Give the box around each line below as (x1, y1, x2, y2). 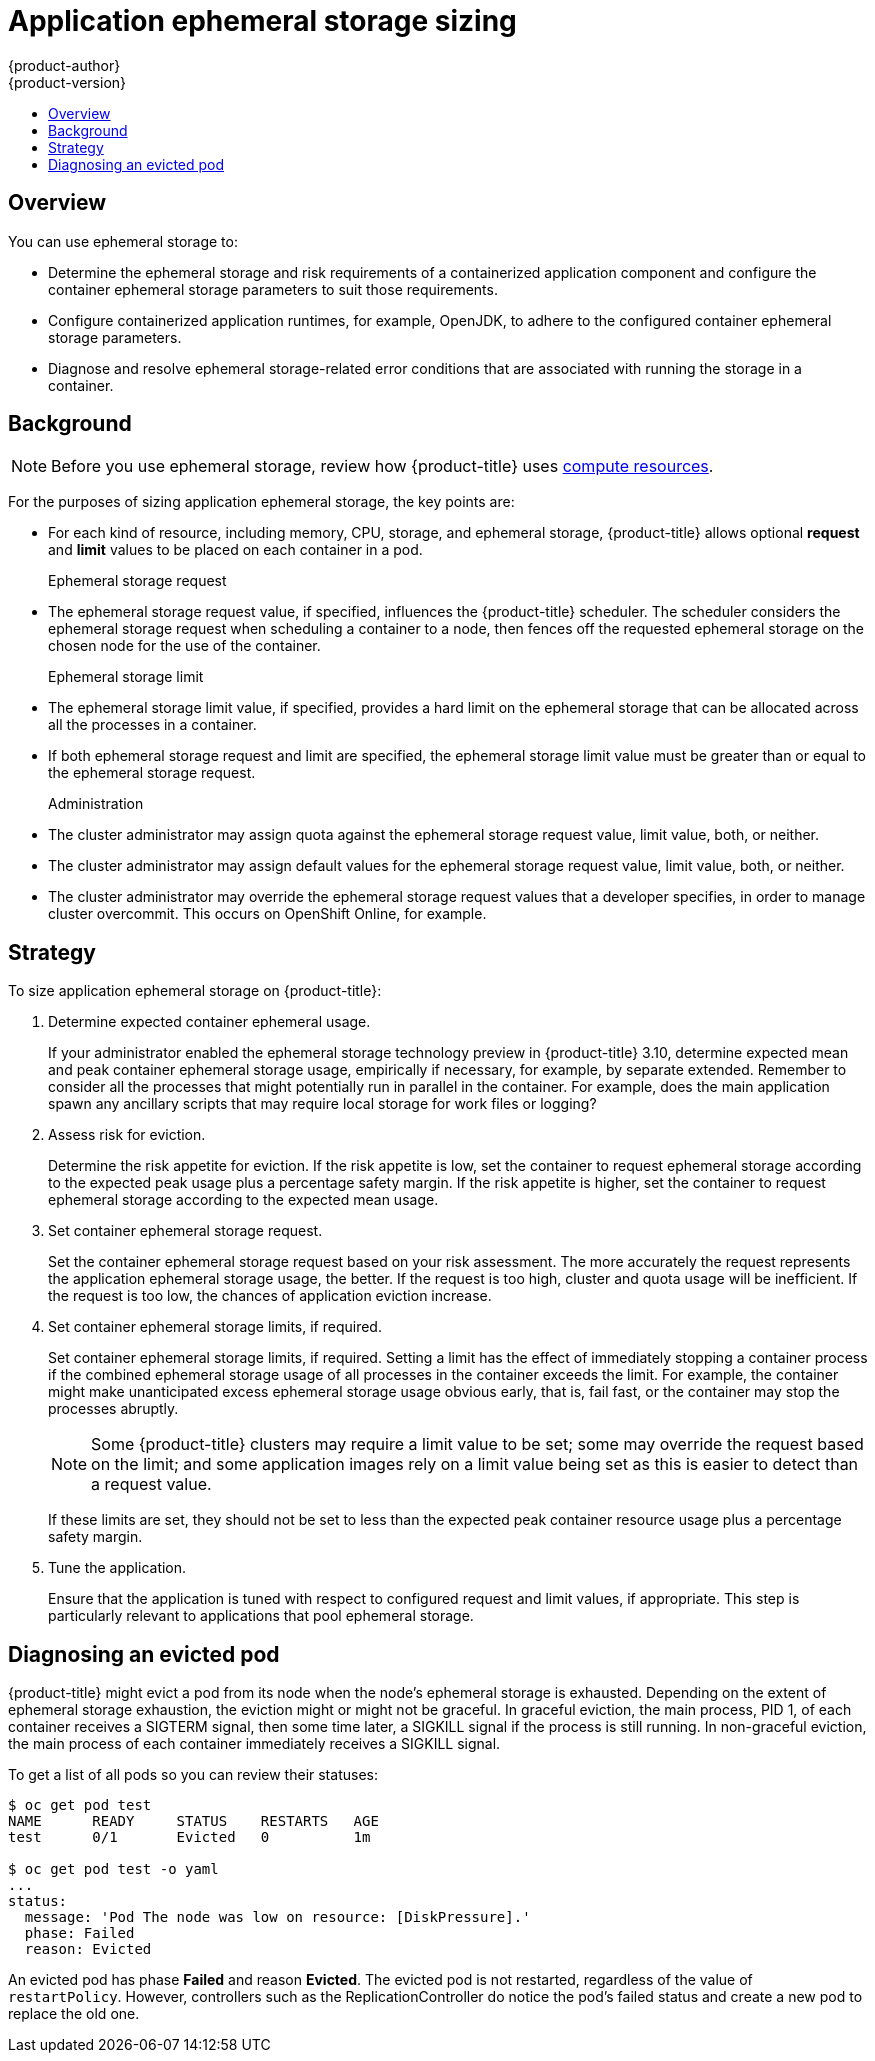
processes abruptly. (48, 1400, 179, 1418)
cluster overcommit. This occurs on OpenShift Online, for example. (48, 905, 487, 923)
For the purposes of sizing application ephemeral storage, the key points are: (8, 493, 515, 511)
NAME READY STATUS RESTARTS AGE (8, 1813, 379, 1830)
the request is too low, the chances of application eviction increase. (48, 1287, 492, 1305)
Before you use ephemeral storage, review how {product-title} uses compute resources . (51, 456, 714, 477)
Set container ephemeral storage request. (48, 1222, 323, 1240)
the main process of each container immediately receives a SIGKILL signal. (8, 1735, 501, 1753)
